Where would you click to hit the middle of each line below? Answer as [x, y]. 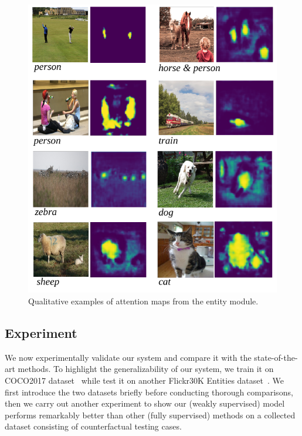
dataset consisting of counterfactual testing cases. [93, 426]
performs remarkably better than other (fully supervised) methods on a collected [150, 415]
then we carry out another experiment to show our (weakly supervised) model [145, 403]
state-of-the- [276, 357]
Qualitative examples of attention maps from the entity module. [143, 301]
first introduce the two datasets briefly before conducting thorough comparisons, [149, 392]
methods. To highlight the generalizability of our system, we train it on [146, 369]
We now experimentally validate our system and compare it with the [128, 357]
